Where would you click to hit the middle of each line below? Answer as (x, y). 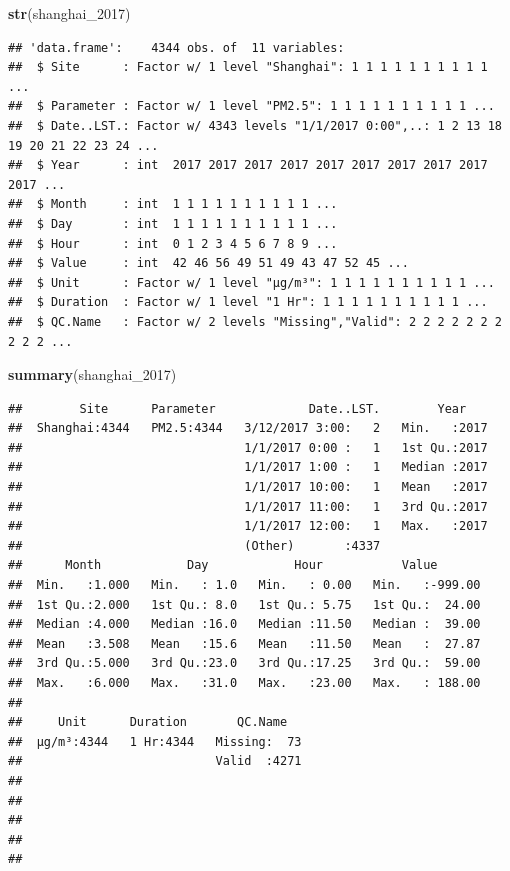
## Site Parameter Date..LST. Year (237, 408)
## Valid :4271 (155, 761)
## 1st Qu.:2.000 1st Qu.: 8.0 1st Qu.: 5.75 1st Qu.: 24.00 (244, 604)
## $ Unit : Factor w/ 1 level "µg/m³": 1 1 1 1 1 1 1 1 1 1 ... (251, 282)
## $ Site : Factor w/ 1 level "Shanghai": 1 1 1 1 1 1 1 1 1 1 (248, 67)
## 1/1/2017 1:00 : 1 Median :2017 (248, 467)
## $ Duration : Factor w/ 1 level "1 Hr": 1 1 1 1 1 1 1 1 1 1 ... (248, 302)
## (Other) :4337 (194, 545)
